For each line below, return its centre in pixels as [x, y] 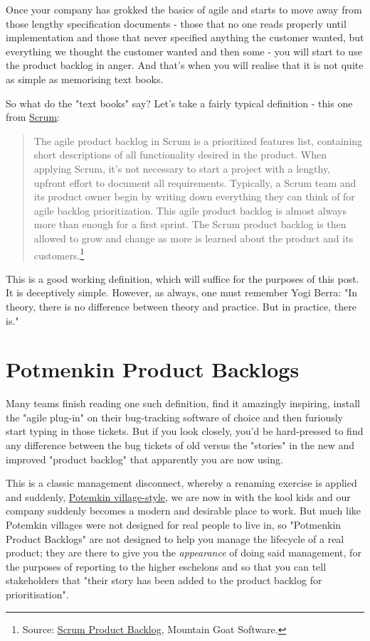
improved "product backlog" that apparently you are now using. [144, 459]
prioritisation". [37, 594]
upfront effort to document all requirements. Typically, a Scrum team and [195, 182]
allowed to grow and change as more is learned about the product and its [194, 238]
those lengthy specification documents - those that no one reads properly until [176, 23]
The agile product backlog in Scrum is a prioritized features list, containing [198, 140]
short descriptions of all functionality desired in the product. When [180, 155]
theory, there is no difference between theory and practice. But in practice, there [181, 306]
